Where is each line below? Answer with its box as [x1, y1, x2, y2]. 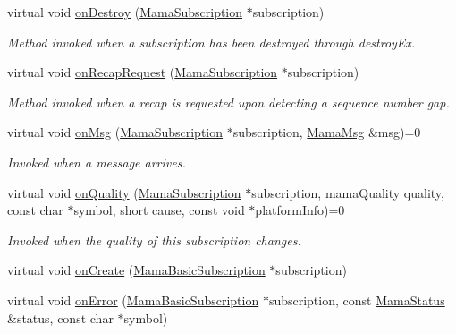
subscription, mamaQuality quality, [251, 183, 444, 201]
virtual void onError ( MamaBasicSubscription [7, 290, 259, 309]
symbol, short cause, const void [73, 201, 245, 219]
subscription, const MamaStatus [268, 290, 445, 309]
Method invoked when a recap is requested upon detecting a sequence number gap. [7, 92, 450, 111]
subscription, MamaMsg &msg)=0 [232, 123, 421, 141]
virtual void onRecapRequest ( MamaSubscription [7, 63, 278, 81]
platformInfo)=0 [255, 201, 345, 219]
